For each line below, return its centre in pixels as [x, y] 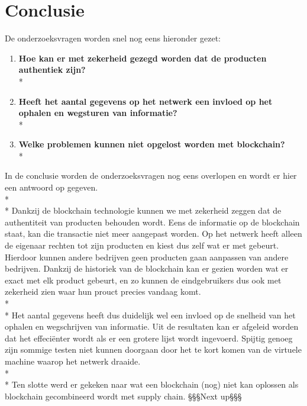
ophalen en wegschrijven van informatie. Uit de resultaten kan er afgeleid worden [152, 326]
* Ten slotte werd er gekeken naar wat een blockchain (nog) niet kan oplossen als [152, 384]
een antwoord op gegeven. [51, 187]
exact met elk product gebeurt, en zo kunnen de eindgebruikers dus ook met [143, 280]
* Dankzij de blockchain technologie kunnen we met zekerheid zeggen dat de [143, 210]
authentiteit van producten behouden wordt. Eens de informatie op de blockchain [152, 222]
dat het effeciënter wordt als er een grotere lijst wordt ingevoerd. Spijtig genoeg [149, 338]
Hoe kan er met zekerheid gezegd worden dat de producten [143, 58]
